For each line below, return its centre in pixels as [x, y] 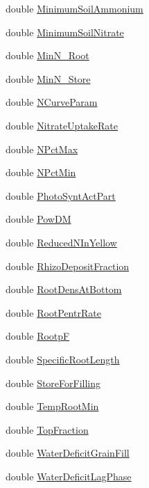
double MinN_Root [47, 55]
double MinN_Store [48, 78]
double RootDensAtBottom [64, 289]
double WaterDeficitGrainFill [68, 453]
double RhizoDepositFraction [68, 266]
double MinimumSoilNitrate [65, 32]
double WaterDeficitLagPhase [69, 476]
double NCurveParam [52, 102]
